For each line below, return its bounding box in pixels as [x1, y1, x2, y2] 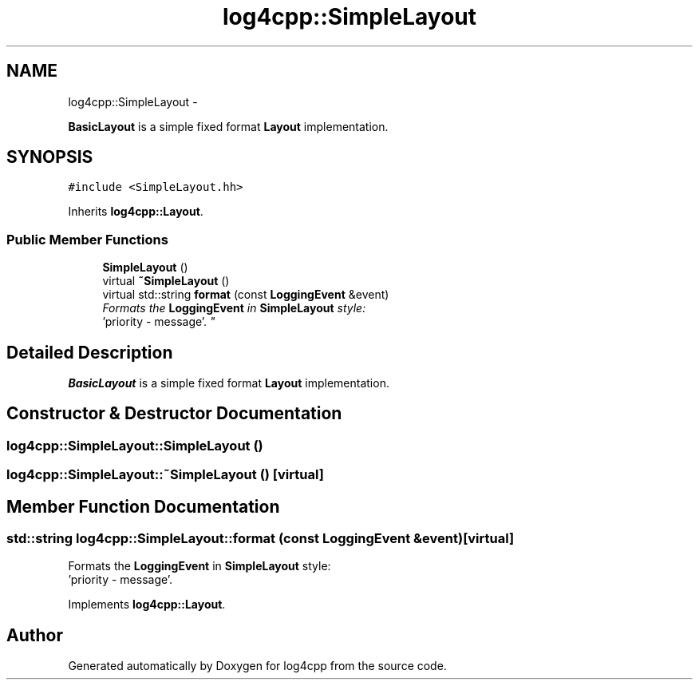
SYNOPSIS [6, 147, 93, 168]
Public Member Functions [6, 231, 168, 248]
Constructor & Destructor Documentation [6, 403, 342, 424]
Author [6, 625, 63, 645]
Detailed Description [6, 342, 173, 363]
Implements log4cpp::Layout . [68, 597, 226, 612]
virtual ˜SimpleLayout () [102, 274, 230, 288]
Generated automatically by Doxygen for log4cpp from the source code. [68, 659, 447, 673]
